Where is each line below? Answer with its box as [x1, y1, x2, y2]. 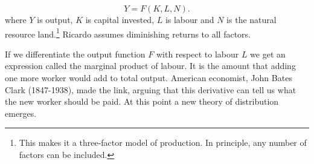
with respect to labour [156, 47, 239, 60]
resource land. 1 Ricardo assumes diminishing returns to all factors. [5, 25, 251, 40]
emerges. [5, 107, 37, 119]
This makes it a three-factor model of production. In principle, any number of [19, 136, 307, 149]
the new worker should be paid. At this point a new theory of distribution [5, 95, 279, 108]
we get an [250, 47, 286, 60]
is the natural [226, 13, 277, 25]
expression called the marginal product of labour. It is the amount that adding [5, 59, 296, 72]
